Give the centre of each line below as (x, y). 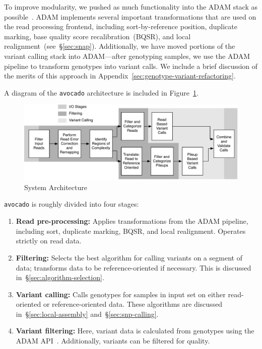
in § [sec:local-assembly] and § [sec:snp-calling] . (87, 314)
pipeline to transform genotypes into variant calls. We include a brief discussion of (131, 66)
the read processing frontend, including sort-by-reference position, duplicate (121, 26)
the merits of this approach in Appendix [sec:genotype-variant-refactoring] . (120, 76)
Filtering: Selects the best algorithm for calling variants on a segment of (129, 257)
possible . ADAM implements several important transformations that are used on (130, 16)
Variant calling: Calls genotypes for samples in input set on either (121, 294)
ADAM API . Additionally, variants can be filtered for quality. (113, 341)
